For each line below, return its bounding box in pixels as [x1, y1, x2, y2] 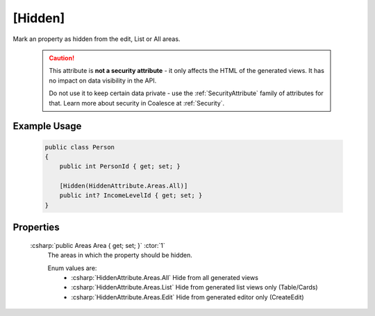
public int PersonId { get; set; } [59, 163, 181, 170]
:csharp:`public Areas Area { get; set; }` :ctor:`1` [30, 241, 166, 249]
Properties [12, 222, 60, 233]
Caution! [49, 53, 75, 62]
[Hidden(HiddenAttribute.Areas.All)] [59, 182, 188, 190]
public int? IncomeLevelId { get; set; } [59, 192, 203, 199]
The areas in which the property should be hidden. [47, 251, 192, 260]
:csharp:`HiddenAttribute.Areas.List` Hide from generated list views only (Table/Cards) [71, 283, 319, 292]
